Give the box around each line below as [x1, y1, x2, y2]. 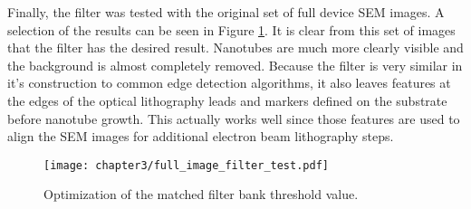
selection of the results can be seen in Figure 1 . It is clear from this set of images [7, 20, 456, 39]
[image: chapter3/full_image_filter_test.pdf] [43, 158, 329, 172]
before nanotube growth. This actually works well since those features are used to [7, 109, 460, 128]
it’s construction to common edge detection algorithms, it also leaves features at [7, 73, 451, 92]
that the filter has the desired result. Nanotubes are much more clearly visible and [7, 38, 464, 57]
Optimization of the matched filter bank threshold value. [43, 185, 359, 204]
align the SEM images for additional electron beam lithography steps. [7, 127, 394, 146]
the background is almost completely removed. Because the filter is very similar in [7, 55, 463, 74]
